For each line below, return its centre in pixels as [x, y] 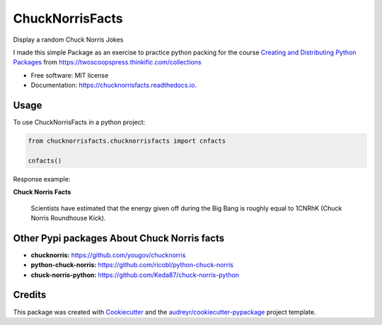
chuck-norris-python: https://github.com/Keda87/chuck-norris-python [135, 275]
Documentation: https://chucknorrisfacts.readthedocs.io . [114, 85]
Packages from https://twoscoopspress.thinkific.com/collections [107, 62]
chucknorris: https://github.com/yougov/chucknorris [108, 255]
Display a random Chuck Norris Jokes [68, 40]
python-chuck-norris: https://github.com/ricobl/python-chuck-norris [132, 265]
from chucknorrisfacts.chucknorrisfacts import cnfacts [127, 141]
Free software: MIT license [70, 75]
